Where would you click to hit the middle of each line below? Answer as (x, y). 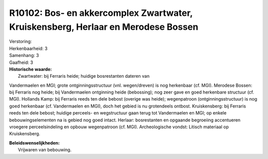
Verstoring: (21, 42)
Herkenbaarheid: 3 (28, 48)
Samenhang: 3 (24, 55)
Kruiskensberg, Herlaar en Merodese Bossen (104, 27)
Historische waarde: (31, 69)
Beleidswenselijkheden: (34, 143)
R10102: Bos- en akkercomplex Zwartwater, (101, 13)
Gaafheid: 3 (21, 62)
